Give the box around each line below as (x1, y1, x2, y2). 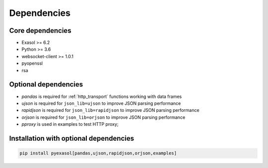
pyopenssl (21, 60, 43, 67)
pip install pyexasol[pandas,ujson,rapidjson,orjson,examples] (19, 151, 177, 156)
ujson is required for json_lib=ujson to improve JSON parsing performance (21, 100, 181, 106)
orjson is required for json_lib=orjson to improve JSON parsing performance (21, 114, 186, 120)
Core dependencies (9, 26, 71, 35)
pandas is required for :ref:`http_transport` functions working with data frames (21, 93, 182, 99)
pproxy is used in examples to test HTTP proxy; (21, 121, 119, 127)
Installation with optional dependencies (9, 134, 134, 143)
